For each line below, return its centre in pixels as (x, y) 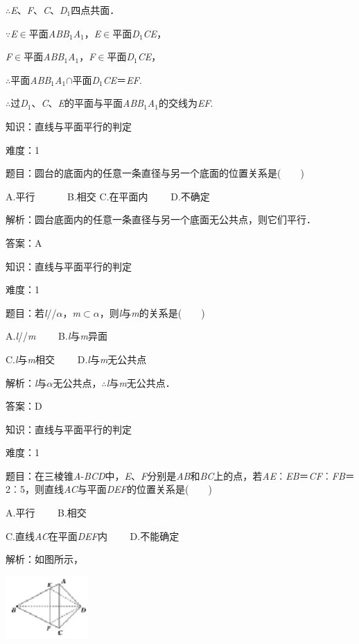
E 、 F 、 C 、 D (39, 10)
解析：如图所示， (44, 559)
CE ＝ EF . (122, 79)
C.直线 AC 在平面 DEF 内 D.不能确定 (93, 536)
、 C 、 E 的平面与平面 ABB (88, 103)
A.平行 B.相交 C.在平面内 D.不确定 (108, 196)
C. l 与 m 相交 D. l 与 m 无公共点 (76, 359)
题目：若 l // (31, 312)
